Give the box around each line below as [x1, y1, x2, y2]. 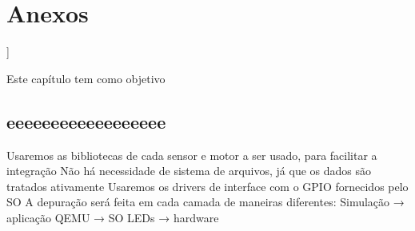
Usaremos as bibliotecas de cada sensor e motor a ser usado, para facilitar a [6, 146, 377, 163]
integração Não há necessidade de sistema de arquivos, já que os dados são [6, 162, 372, 179]
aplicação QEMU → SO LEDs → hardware [6, 209, 219, 225]
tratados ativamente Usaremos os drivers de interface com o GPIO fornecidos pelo [6, 177, 409, 194]
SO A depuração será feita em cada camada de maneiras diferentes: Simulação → [6, 193, 405, 210]
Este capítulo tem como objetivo [6, 70, 166, 86]
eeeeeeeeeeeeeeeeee [6, 109, 166, 133]
